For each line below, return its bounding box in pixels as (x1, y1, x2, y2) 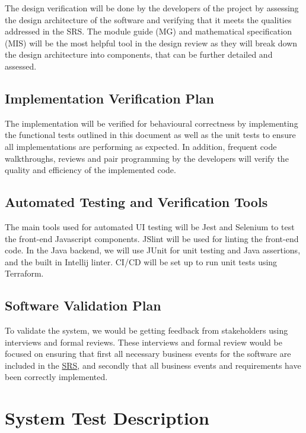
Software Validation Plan (5, 296, 161, 315)
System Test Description (5, 406, 209, 430)
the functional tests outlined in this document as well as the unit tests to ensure (5, 128, 296, 141)
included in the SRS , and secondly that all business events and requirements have (5, 359, 301, 371)
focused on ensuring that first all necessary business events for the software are (5, 347, 291, 360)
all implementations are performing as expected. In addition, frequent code (5, 140, 277, 152)
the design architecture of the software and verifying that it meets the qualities (5, 13, 292, 26)
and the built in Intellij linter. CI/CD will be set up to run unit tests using (5, 255, 278, 268)
